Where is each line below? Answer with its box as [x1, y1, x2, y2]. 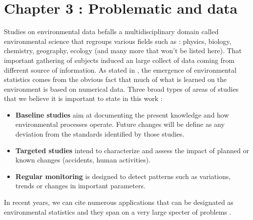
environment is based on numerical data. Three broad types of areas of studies [4, 83, 239, 94]
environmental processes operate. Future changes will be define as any [15, 119, 225, 129]
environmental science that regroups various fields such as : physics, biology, [4, 36, 232, 46]
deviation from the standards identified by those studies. [15, 129, 185, 139]
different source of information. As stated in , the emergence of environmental [4, 64, 237, 75]
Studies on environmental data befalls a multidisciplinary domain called [4, 26, 219, 37]
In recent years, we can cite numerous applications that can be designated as [4, 197, 233, 207]
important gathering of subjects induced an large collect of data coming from [4, 55, 235, 65]
